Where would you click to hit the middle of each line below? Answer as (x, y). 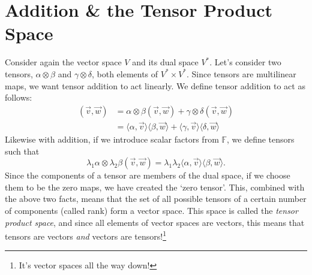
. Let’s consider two (245, 62)
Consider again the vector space (63, 62)
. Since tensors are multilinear (241, 73)
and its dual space (165, 62)
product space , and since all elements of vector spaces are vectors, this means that (155, 222)
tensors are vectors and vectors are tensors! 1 (86, 235)
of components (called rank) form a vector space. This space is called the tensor (151, 210)
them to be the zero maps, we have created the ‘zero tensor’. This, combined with (155, 187)
